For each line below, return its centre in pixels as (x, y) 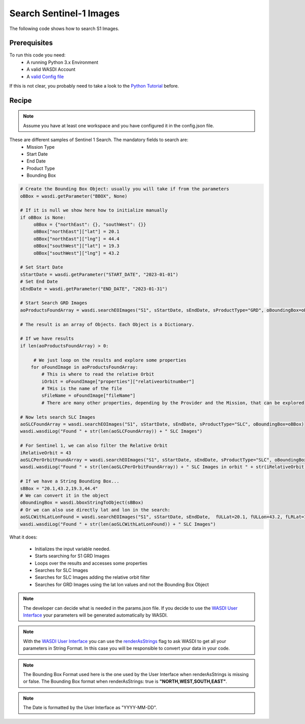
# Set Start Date (42, 267)
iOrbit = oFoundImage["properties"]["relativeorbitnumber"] (118, 381)
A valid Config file (45, 76)
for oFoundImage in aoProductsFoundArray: (84, 367)
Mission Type (41, 147)
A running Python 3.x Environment (63, 62)
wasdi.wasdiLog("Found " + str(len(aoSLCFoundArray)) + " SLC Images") (111, 431)
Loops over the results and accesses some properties (91, 563)
